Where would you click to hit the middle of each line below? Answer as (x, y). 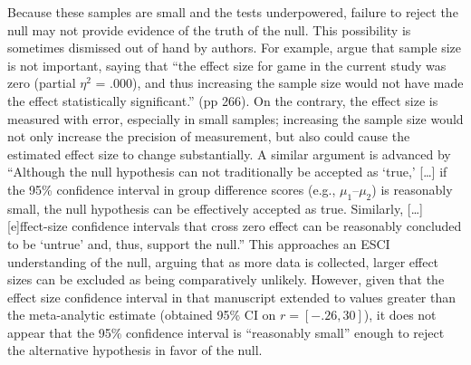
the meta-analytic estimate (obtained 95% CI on (142, 315)
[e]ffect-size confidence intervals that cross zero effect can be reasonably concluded (235, 226)
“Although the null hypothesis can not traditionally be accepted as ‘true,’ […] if (227, 172)
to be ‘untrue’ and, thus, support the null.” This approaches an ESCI (199, 243)
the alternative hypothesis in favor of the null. (135, 350)
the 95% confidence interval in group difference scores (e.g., (172, 189)
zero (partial (42, 83)
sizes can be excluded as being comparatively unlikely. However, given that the (226, 279)
